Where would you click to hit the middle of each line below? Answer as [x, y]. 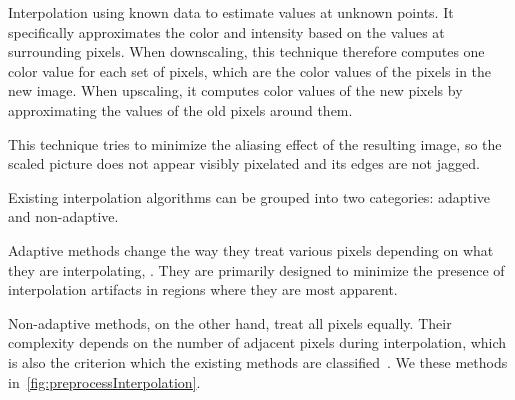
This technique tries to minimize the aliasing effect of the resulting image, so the [255, 143]
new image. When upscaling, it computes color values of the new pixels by [235, 90]
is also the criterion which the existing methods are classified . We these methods [258, 361]
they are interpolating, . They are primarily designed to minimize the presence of [256, 269]
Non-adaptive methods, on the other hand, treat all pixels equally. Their [230, 322]
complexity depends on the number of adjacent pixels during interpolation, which [257, 342]
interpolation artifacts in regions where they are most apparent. [203, 289]
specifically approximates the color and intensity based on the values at [226, 31]
